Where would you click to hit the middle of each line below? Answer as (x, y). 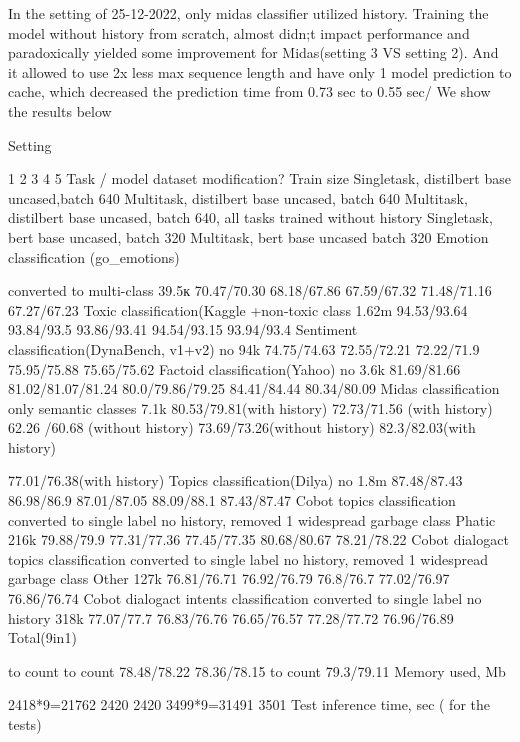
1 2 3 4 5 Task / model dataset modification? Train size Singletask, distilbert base (259, 178)
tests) (25, 724)
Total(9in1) (42, 637)
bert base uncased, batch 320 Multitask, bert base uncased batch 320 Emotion (248, 236)
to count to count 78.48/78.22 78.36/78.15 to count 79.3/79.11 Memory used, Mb (257, 670)
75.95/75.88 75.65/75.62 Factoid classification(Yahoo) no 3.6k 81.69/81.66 (234, 368)
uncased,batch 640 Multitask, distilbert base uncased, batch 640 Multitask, (238, 197)
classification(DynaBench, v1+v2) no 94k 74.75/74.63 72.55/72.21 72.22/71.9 (244, 348)
